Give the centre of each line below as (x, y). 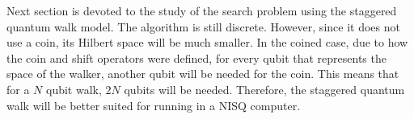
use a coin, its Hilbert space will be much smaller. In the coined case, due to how (207, 42)
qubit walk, (74, 89)
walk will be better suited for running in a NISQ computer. (154, 105)
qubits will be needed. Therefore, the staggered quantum (264, 89)
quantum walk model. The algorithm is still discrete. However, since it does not (203, 26)
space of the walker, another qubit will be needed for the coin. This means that (203, 74)
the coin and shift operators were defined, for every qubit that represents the (196, 57)
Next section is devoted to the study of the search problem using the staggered (202, 10)
